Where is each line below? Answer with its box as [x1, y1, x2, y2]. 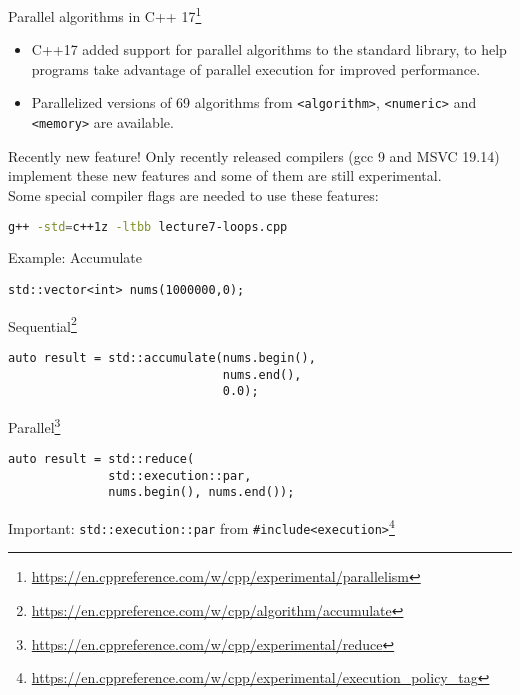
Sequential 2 [8, 312, 77, 336]
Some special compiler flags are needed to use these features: [8, 184, 379, 205]
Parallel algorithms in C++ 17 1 [8, 3, 202, 26]
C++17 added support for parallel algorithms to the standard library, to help [31, 39, 507, 60]
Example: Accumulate [8, 247, 142, 268]
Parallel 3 [8, 413, 61, 437]
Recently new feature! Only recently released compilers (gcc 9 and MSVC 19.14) [8, 145, 500, 166]
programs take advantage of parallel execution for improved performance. [31, 58, 481, 79]
